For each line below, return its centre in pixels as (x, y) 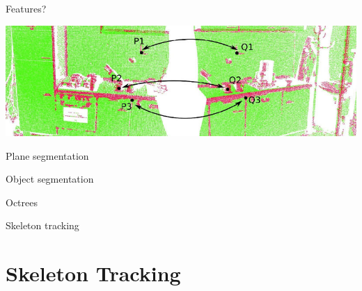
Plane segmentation (47, 155)
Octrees (22, 202)
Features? (26, 8)
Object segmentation (50, 179)
